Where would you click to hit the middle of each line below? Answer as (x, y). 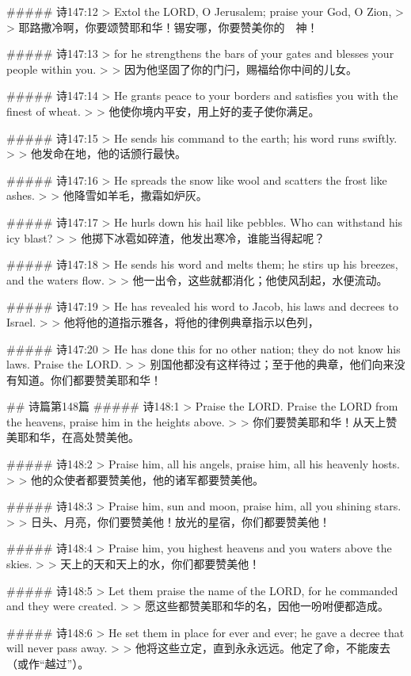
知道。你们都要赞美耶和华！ (89, 379)
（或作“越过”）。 (48, 663)
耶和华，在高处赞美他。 (78, 437)
